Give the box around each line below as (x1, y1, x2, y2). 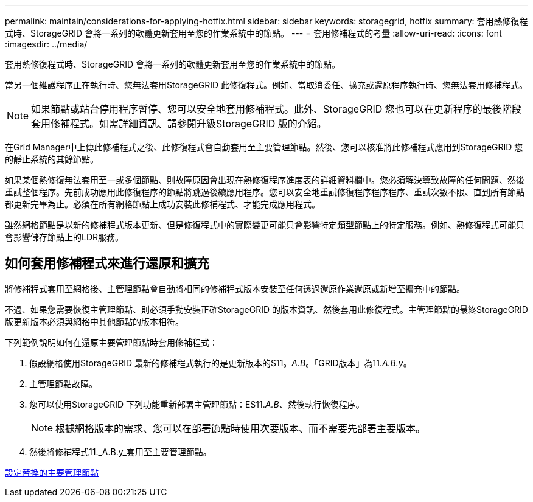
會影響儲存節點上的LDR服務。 (5, 232, 124, 242)
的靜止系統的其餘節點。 (5, 154, 99, 164)
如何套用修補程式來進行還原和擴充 (5, 256, 209, 271)
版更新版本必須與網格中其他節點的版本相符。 (5, 316, 184, 327)
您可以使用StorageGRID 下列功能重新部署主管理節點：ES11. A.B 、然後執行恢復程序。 (29, 399, 364, 410)
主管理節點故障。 (29, 378, 97, 389)
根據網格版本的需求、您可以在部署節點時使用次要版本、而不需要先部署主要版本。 (55, 422, 426, 434)
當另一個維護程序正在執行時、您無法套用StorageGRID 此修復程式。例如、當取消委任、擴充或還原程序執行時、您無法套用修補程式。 (5, 80, 528, 90)
